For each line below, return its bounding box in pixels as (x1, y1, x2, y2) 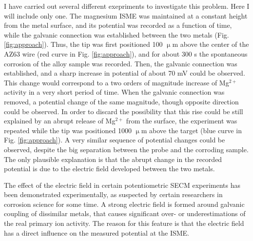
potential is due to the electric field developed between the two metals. (4, 163, 215, 174)
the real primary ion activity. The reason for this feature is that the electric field (4, 218, 244, 228)
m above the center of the (172, 39, 249, 49)
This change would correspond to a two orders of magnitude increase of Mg (4, 77, 229, 87)
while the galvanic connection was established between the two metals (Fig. (4, 29, 229, 40)
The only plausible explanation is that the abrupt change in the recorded (4, 154, 222, 164)
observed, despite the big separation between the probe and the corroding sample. (4, 144, 249, 154)
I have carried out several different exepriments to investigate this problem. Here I (4, 1, 250, 11)
